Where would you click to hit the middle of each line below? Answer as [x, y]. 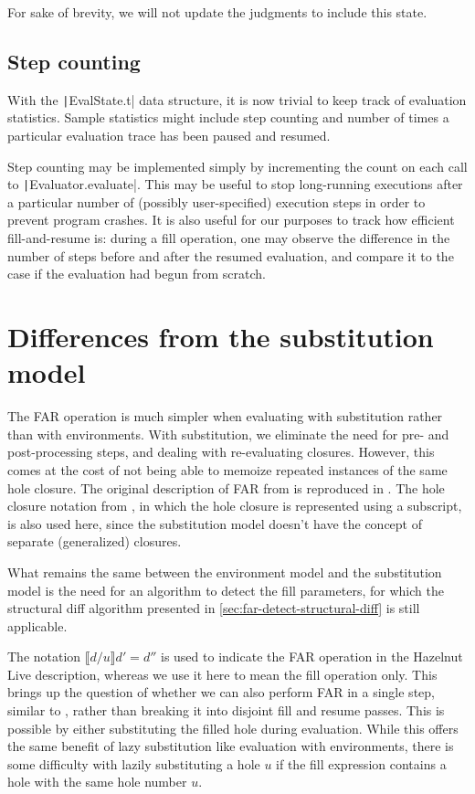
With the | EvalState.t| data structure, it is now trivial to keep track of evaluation [237, 99]
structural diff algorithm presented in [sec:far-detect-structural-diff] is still [214, 608]
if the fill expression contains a [361, 763]
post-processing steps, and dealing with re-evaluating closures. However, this [221, 452]
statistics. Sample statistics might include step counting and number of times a [228, 117]
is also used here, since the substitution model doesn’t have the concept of [215, 523]
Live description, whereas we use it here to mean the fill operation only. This [222, 674]
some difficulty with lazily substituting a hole [134, 763]
